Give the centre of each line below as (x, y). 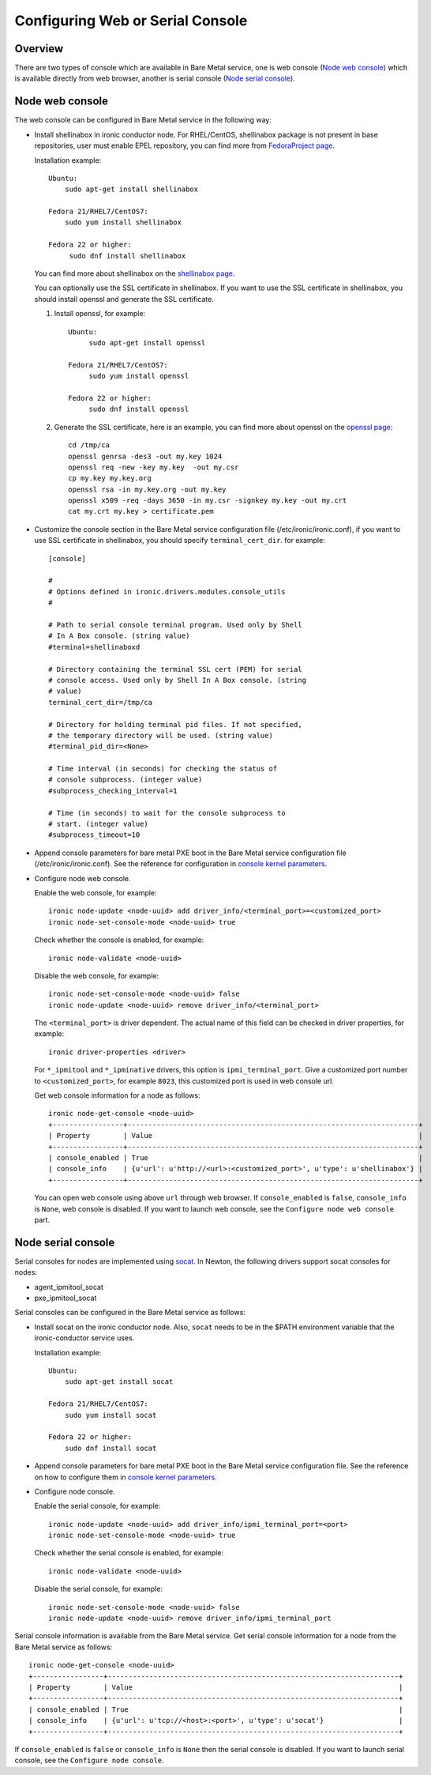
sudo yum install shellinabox (123, 222)
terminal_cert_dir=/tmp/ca (101, 702)
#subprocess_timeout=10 (94, 835)
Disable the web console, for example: (97, 975)
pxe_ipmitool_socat (66, 1298)
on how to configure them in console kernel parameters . (126, 1477)
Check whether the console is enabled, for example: (119, 940)
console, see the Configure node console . (90, 1760)
